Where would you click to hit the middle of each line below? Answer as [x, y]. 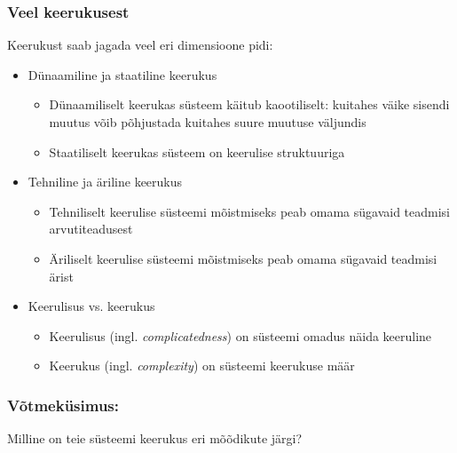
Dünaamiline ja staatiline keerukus [122, 74]
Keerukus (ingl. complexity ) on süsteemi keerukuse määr [202, 366]
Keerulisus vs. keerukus [91, 306]
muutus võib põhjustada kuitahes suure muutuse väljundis [208, 122]
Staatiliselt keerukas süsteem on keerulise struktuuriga [197, 151]
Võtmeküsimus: [63, 405]
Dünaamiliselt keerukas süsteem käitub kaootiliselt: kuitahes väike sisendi [249, 104]
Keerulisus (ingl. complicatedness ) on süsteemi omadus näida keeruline [240, 335]
